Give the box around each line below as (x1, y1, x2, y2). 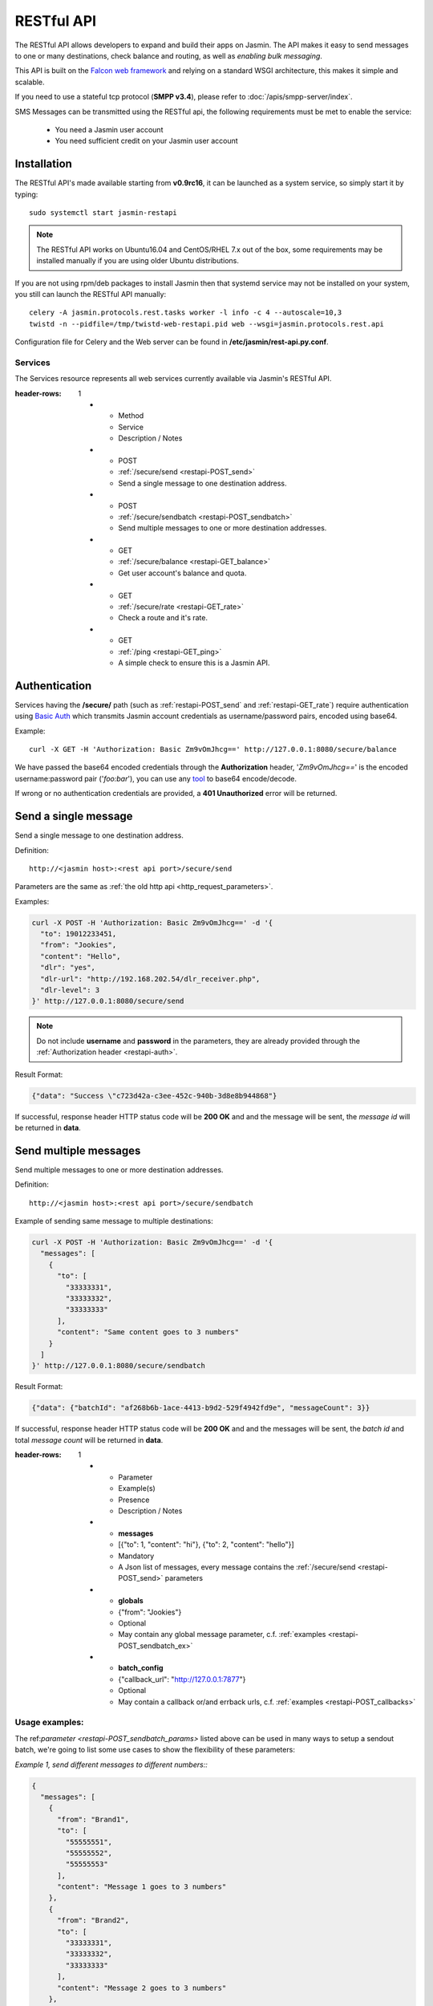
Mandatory (118, 1551, 155, 1561)
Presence (118, 1495, 150, 1504)
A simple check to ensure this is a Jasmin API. (118, 658, 270, 668)
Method (118, 411, 144, 420)
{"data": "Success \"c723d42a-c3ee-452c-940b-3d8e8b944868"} (31, 1091, 277, 1100)
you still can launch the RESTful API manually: (14, 289, 167, 298)
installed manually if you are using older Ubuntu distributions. (36, 256, 240, 266)
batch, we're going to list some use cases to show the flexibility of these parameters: (14, 1745, 296, 1755)
